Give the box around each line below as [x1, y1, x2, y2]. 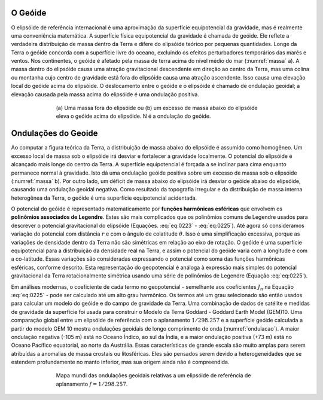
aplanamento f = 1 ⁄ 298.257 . [56, 380, 128, 387]
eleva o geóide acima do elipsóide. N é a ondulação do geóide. [56, 112, 211, 120]
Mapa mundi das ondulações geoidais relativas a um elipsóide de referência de [56, 372, 251, 379]
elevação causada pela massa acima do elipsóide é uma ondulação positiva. [11, 90, 200, 98]
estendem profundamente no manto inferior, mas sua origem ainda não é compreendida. [11, 359, 230, 366]
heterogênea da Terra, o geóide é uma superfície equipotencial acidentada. [11, 194, 197, 201]
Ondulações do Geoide [11, 129, 98, 139]
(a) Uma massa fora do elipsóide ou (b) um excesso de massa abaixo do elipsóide [56, 105, 258, 112]
